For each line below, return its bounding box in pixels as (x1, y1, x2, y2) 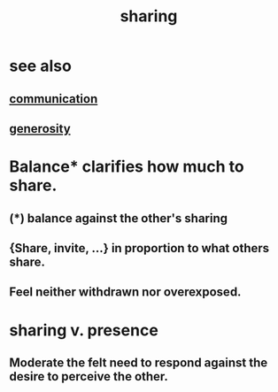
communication (9, 91, 98, 106)
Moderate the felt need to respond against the (9, 355, 268, 370)
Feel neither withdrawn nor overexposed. (9, 285, 242, 300)
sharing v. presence (9, 320, 159, 340)
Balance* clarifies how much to (9, 157, 245, 177)
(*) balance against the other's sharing (9, 211, 228, 226)
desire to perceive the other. (9, 369, 168, 384)
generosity (9, 121, 71, 136)
